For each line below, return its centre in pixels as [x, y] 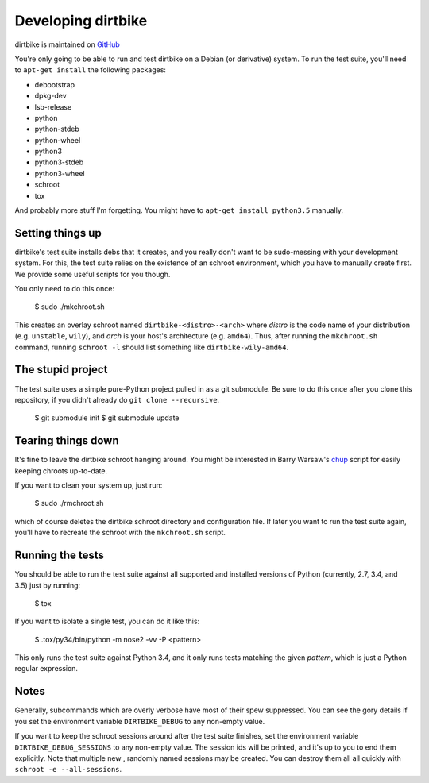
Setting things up [58, 233]
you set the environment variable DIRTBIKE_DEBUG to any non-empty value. [140, 721]
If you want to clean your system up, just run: [89, 485]
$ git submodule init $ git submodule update [107, 418]
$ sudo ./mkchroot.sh [70, 307]
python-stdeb [57, 129]
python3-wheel [60, 173]
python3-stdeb [59, 162]
